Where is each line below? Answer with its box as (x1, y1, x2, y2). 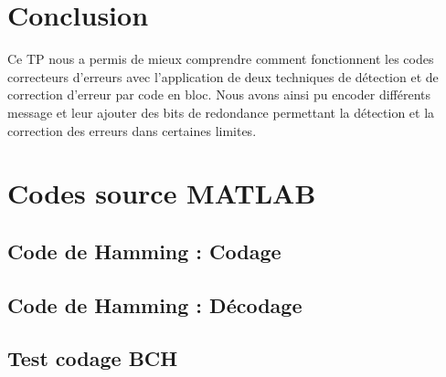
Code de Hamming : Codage (7, 236, 281, 265)
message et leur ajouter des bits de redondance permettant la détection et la (7, 102, 435, 121)
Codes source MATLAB (7, 174, 316, 212)
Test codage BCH (7, 344, 178, 372)
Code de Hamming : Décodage (7, 290, 303, 319)
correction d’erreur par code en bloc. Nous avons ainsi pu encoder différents (7, 85, 431, 104)
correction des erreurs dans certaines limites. (7, 120, 257, 140)
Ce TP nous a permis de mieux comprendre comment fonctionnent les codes (7, 49, 434, 68)
